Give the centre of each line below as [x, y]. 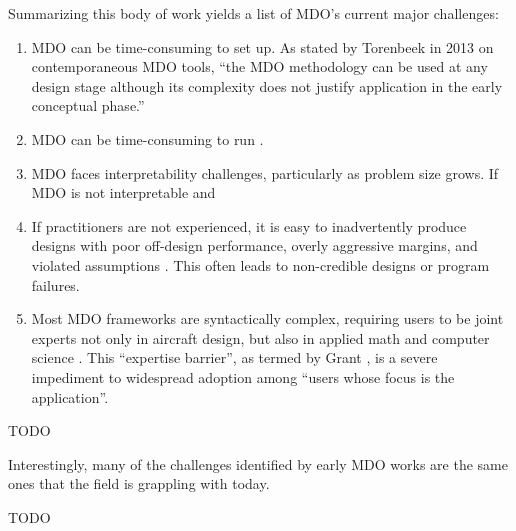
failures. [55, 284]
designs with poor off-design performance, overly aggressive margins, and [254, 245]
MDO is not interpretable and [123, 192]
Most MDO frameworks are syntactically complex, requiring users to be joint [267, 318]
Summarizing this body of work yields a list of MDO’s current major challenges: [253, 13]
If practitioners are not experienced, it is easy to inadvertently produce [249, 225]
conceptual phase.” [88, 105]
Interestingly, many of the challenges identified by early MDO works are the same [258, 463]
